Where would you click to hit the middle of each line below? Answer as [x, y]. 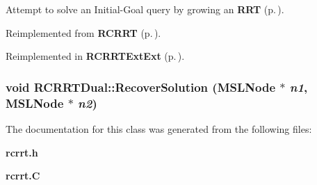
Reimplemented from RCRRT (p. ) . [83, 32]
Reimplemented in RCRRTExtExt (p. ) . [95, 56]
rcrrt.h [22, 152]
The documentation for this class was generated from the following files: [159, 128]
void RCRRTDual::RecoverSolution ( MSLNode [141, 87]
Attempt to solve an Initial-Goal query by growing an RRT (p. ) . [145, 9]
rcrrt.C [23, 176]
